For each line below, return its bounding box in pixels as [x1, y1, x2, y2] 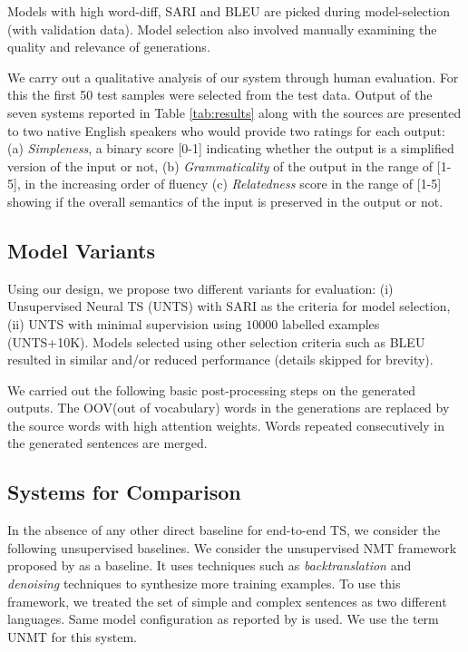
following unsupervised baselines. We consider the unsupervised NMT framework [7, 538, 457, 557]
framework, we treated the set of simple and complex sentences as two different [7, 591, 447, 610]
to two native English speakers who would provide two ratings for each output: [7, 121, 445, 140]
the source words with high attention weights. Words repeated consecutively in [7, 415, 444, 434]
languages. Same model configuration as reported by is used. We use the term [7, 609, 439, 628]
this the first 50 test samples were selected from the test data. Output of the [7, 85, 433, 104]
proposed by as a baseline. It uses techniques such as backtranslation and [7, 556, 412, 575]
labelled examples [281, 314, 380, 333]
